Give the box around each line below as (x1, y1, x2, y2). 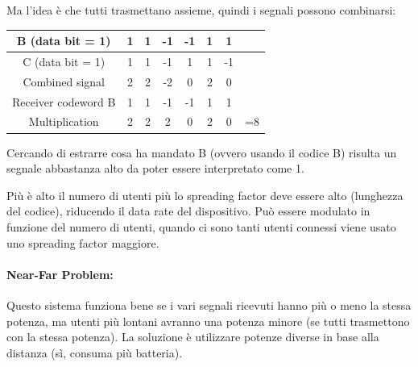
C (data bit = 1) (23, 52, 106, 69)
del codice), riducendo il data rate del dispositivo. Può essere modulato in (6, 202, 370, 219)
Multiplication (28, 113, 99, 130)
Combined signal (23, 73, 105, 90)
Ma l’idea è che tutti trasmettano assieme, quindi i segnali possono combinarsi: (6, 2, 396, 18)
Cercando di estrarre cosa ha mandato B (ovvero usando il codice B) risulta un (6, 144, 397, 161)
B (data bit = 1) (16, 32, 111, 49)
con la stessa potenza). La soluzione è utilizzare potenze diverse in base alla (6, 328, 379, 345)
